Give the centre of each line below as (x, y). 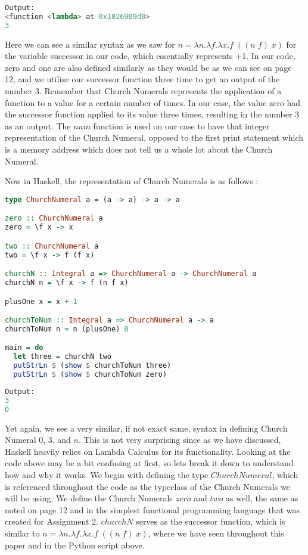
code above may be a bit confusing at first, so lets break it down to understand (149, 463)
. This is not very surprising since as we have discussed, (180, 440)
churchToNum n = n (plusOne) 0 (67, 329)
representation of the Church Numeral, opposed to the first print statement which (154, 137)
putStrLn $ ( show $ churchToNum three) (92, 366)
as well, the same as (262, 498)
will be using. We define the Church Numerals (89, 498)
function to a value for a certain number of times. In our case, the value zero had (153, 102)
